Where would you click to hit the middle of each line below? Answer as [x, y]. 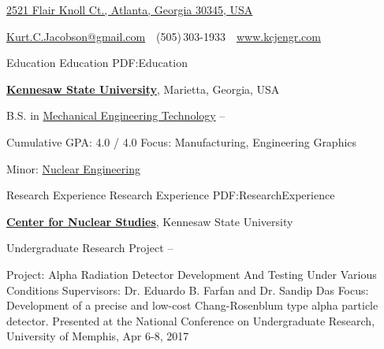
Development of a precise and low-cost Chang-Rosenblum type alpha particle [192, 305]
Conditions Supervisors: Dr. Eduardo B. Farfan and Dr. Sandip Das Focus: [188, 290]
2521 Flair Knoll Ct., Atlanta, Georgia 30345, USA [130, 9]
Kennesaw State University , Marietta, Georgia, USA [143, 89]
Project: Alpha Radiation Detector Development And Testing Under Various [192, 274]
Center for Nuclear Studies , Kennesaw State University [150, 221]
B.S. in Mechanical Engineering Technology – [116, 115]
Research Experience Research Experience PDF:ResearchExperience [171, 195]
